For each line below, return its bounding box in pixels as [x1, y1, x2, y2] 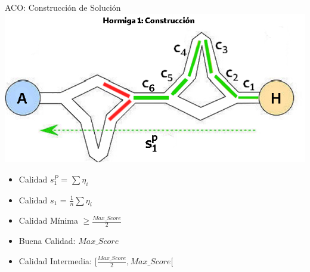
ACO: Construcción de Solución [5, 1, 121, 13]
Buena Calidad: [18, 234, 76, 247]
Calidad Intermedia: [18, 254, 92, 267]
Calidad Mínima [18, 214, 78, 227]
